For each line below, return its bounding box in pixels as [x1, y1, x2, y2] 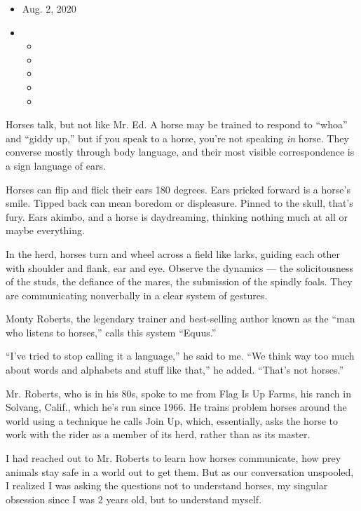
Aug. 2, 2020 [22, 1, 76, 15]
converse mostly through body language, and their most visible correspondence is [6, 144, 355, 159]
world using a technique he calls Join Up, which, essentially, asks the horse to [6, 413, 339, 428]
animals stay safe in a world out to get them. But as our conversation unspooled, [6, 464, 354, 479]
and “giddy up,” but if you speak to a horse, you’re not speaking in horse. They [6, 130, 349, 145]
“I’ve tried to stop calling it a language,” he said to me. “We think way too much [6, 348, 355, 363]
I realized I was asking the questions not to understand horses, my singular [6, 478, 328, 493]
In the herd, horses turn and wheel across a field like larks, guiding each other [6, 246, 341, 261]
